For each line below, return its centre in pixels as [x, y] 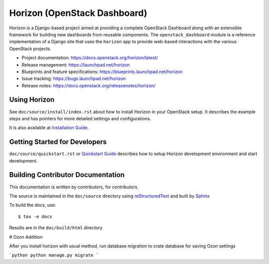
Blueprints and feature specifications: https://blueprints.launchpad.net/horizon [102, 72]
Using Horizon [32, 100]
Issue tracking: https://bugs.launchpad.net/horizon [74, 79]
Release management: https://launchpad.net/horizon [76, 65]
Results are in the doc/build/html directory [56, 228]
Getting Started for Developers [58, 142]
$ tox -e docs [35, 217]
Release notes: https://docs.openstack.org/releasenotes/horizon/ [89, 86]
